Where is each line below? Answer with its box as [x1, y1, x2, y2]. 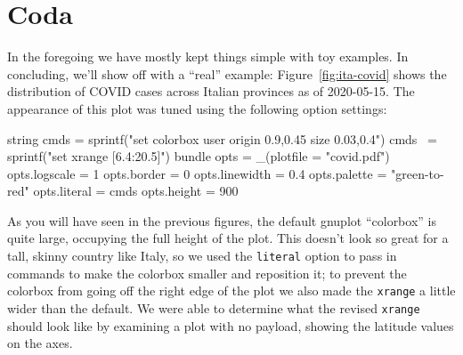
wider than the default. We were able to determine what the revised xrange [7, 298, 420, 317]
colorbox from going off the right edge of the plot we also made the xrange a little [7, 281, 456, 300]
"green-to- [390, 164, 444, 182]
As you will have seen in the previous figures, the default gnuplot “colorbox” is [7, 211, 436, 230]
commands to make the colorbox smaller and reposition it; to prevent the [7, 263, 407, 282]
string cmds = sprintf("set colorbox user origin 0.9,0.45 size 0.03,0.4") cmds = [7, 129, 437, 148]
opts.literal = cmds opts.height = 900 [33, 182, 239, 200]
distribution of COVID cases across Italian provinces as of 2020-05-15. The [7, 82, 415, 101]
